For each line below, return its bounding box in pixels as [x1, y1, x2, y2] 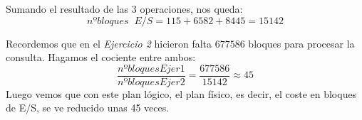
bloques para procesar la [248, 36, 355, 50]
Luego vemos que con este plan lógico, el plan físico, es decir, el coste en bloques [6, 86, 357, 101]
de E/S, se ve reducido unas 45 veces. [6, 100, 170, 115]
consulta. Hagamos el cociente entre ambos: [6, 50, 196, 65]
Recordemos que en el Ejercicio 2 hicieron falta [6, 36, 212, 50]
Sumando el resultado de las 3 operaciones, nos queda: [6, 1, 243, 16]
